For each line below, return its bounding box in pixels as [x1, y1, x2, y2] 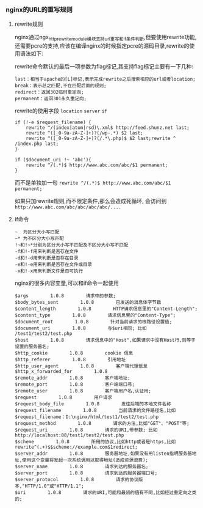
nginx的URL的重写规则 [5, 5, 73, 13]
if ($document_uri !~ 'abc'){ [14, 157, 92, 163]
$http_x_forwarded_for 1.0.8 [14, 369, 108, 375]
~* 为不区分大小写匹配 [14, 235, 65, 242]
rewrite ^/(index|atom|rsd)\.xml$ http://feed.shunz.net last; [26, 125, 190, 131]
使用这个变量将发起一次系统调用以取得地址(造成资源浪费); [21, 457, 149, 463]
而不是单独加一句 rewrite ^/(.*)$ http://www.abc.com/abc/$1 [14, 179, 171, 186]
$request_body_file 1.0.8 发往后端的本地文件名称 [14, 401, 171, 407]
